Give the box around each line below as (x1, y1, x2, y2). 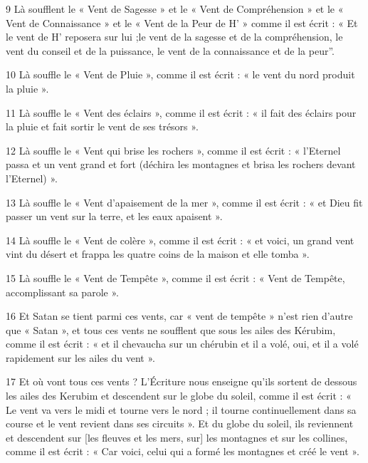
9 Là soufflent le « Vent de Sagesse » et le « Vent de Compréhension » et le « (6, 1, 344, 16)
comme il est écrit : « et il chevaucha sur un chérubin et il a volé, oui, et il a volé (6, 336, 359, 351)
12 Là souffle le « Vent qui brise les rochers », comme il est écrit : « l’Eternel (6, 142, 341, 157)
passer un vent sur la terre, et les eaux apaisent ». (6, 209, 223, 224)
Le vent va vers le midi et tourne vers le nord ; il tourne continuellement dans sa (6, 402, 357, 417)
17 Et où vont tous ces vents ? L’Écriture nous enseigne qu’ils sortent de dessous (6, 374, 357, 389)
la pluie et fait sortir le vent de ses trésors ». (6, 119, 199, 134)
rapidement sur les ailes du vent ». (6, 350, 155, 365)
